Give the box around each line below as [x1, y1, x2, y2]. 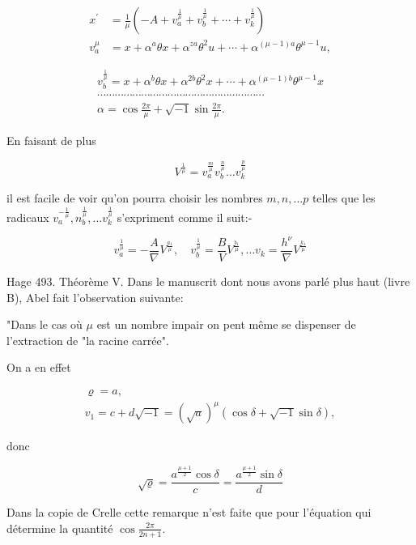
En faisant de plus [6, 131, 96, 148]
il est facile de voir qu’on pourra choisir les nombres [6, 189, 263, 207]
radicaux [6, 208, 49, 225]
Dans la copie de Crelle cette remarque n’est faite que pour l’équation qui [6, 504, 371, 521]
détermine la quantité [6, 519, 113, 536]
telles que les [312, 189, 376, 207]
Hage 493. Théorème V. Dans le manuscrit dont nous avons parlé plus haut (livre [6, 272, 410, 289]
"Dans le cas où [6, 316, 83, 333]
